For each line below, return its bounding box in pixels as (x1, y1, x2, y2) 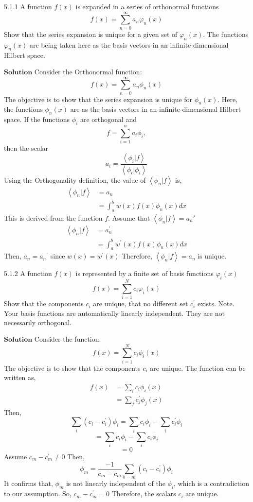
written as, (4, 372, 36, 382)
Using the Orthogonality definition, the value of (4, 174, 146, 185)
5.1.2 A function (4, 268, 52, 278)
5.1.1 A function (4, 1, 52, 11)
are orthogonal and (80, 114, 137, 124)
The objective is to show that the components (4, 363, 141, 373)
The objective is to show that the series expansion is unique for (4, 94, 193, 104)
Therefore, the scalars (111, 488, 176, 499)
